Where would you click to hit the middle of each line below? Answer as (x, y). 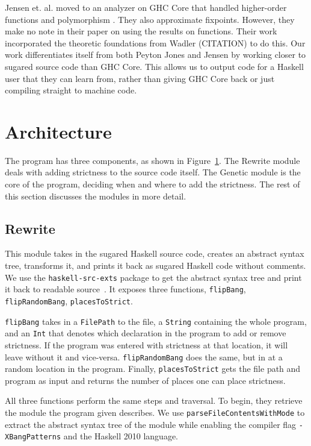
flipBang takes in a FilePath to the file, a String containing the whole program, (156, 321)
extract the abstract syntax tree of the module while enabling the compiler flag (151, 424)
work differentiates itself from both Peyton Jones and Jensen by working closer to (155, 55)
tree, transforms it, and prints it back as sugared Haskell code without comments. (155, 265)
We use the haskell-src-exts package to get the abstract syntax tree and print (153, 277)
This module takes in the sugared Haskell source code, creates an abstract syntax (155, 253)
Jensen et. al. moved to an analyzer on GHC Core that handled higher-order (146, 7)
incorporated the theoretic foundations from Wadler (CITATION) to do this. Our (155, 42)
